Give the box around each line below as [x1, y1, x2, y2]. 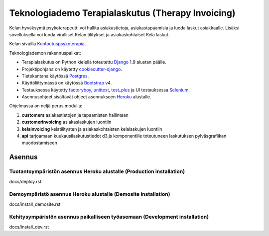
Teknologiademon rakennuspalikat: [9, 50, 82, 56]
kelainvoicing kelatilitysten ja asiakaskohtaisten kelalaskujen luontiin [21, 126, 162, 132]
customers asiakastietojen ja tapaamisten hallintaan [21, 112, 129, 118]
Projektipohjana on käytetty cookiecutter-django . [21, 66, 122, 72]
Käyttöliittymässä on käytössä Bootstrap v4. [21, 80, 112, 86]
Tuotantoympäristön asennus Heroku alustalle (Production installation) [9, 168, 185, 175]
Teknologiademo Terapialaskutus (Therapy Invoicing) [9, 7, 236, 18]
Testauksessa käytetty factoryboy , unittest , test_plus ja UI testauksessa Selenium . [21, 87, 190, 93]
